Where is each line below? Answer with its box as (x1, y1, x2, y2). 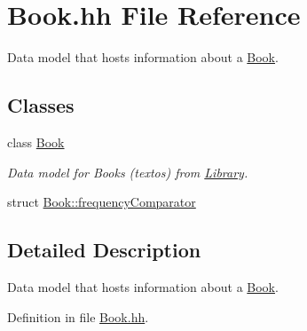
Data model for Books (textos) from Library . (7, 162, 248, 181)
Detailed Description (7, 236, 201, 264)
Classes (7, 91, 75, 119)
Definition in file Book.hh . (7, 307, 149, 326)
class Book (7, 132, 65, 151)
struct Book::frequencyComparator (7, 193, 196, 211)
